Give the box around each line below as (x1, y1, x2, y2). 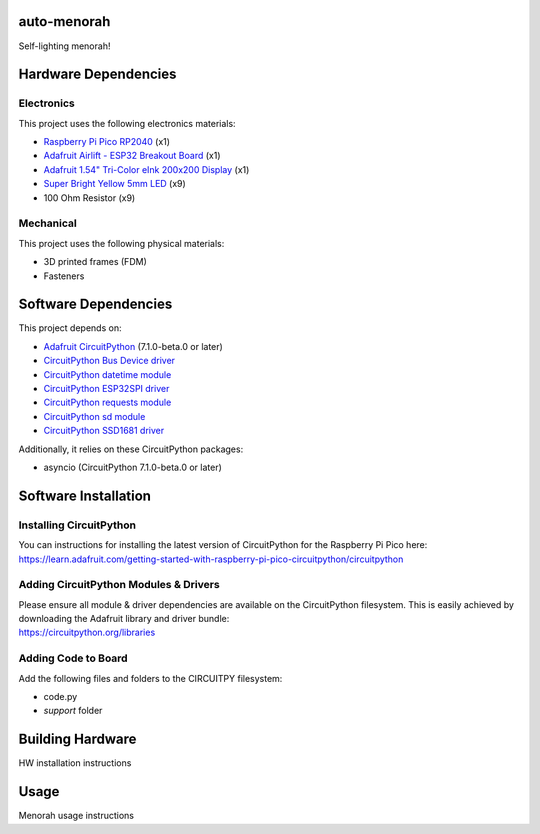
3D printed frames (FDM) (43, 256, 147, 268)
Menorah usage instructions (18, 810, 135, 822)
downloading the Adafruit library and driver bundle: (18, 613, 230, 625)
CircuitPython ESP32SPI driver (43, 383, 170, 395)
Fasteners (43, 270, 85, 282)
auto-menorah (18, 13, 111, 30)
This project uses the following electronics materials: (18, 117, 236, 129)
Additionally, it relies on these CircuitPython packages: (18, 443, 244, 455)
